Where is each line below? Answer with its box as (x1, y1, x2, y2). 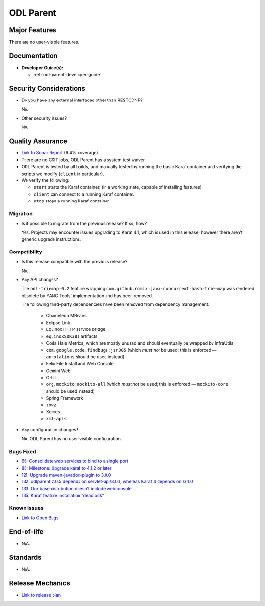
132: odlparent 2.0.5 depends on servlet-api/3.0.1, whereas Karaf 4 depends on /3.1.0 (21, 479, 193, 485)
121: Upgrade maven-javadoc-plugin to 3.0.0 (21, 472, 111, 478)
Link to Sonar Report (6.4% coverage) (21, 150, 98, 156)
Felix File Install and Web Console (46, 361, 114, 367)
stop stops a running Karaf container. (33, 198, 110, 204)
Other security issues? (21, 115, 67, 121)
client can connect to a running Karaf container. (33, 191, 135, 197)
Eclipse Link (46, 319, 71, 326)
